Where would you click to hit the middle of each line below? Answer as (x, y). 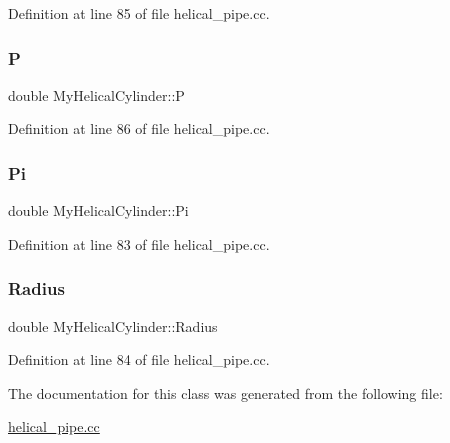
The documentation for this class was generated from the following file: (225, 392)
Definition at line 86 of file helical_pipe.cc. (139, 128)
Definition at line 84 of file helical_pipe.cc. (139, 359)
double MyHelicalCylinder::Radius (113, 325)
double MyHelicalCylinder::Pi (98, 210)
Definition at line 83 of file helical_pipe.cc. (139, 243)
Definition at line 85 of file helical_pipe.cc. (139, 13)
